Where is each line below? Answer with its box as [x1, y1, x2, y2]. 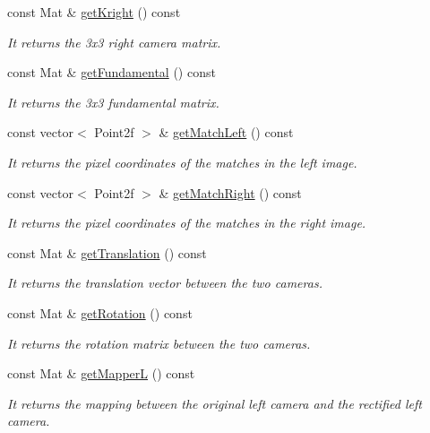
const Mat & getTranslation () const [7, 243, 207, 262]
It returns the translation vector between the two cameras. [7, 273, 322, 292]
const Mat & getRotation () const [7, 303, 193, 322]
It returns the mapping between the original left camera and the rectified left [7, 394, 422, 412]
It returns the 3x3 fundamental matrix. [7, 92, 219, 111]
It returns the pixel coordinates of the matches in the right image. [7, 213, 366, 232]
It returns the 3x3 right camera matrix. [7, 32, 221, 51]
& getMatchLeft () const [159, 123, 294, 142]
